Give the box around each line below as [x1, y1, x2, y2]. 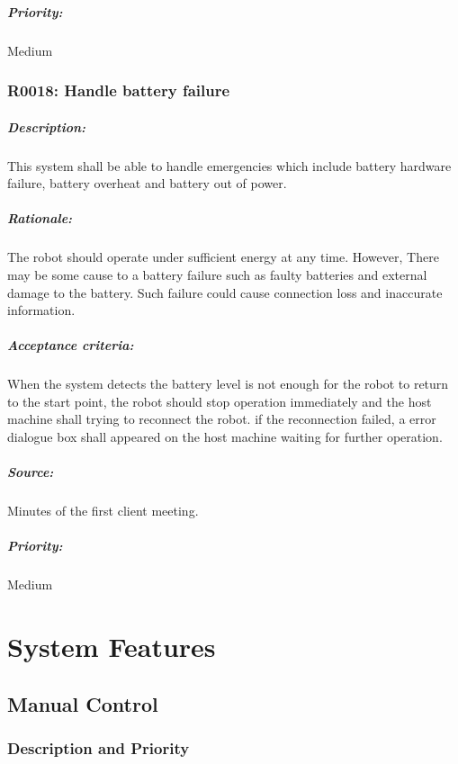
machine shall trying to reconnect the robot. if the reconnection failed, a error [7, 409, 436, 428]
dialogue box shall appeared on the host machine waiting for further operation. [7, 427, 443, 446]
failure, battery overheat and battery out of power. [7, 174, 287, 193]
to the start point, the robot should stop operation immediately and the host [7, 391, 432, 410]
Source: [7, 463, 54, 481]
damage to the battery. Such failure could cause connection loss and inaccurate [7, 283, 443, 301]
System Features [7, 628, 216, 665]
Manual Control [7, 689, 158, 717]
